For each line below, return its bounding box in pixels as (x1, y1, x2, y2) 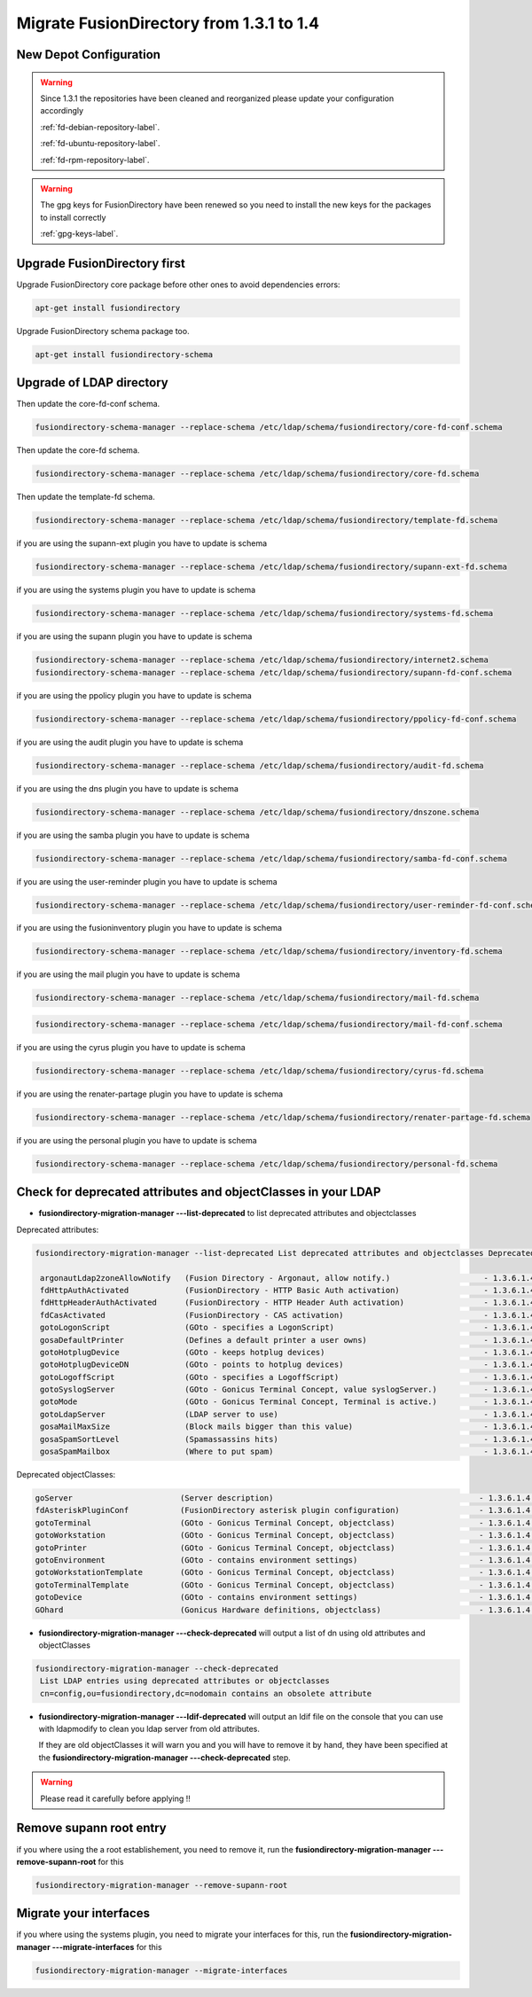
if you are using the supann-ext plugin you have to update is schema (16, 538, 268, 549)
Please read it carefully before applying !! (40, 1793, 191, 1804)
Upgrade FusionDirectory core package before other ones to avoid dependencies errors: (16, 279, 340, 290)
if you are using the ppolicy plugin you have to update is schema (16, 690, 252, 700)
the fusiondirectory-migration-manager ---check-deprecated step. (38, 1751, 292, 1763)
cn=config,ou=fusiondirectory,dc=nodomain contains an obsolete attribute (40, 1689, 372, 1698)
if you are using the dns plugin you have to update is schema (16, 783, 239, 793)
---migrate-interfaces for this (51, 1941, 163, 1952)
